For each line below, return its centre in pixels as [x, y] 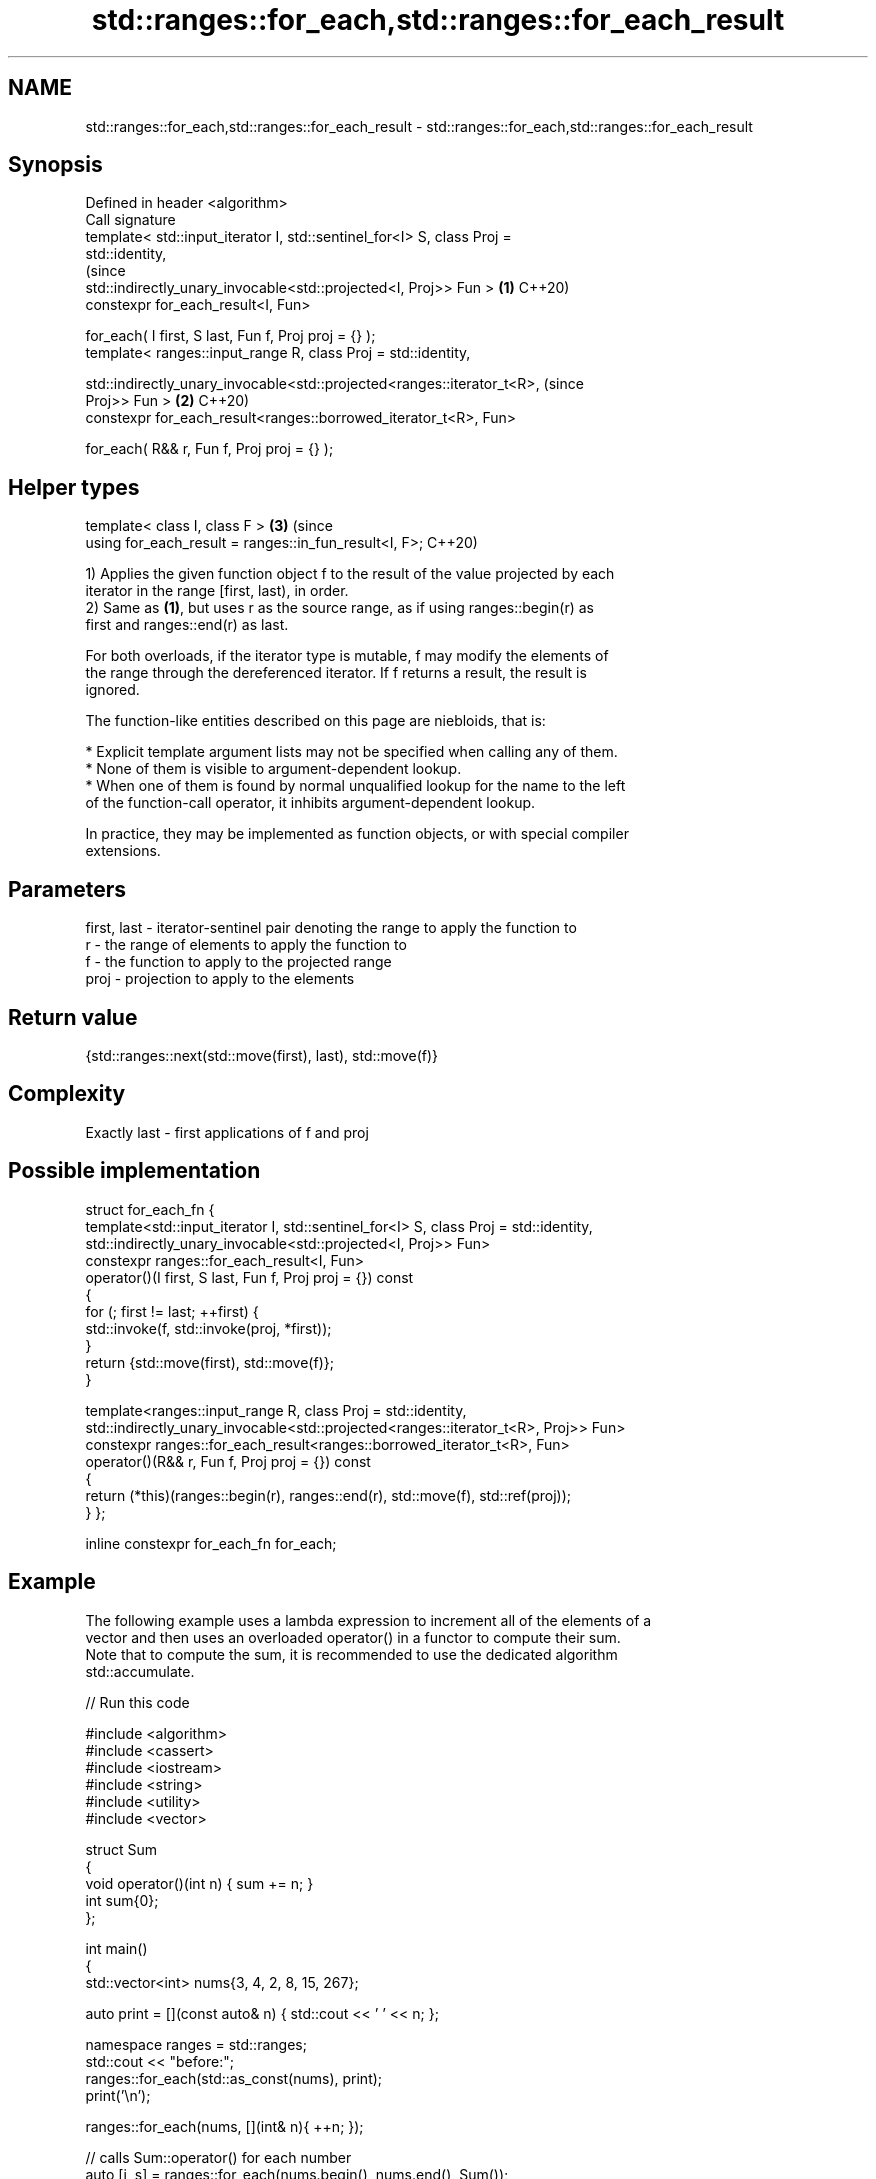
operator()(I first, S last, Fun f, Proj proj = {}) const [249, 1277]
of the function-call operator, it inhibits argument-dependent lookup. [310, 803]
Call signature [130, 220]
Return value [73, 1017]
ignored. [112, 690]
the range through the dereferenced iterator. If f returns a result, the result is [336, 673]
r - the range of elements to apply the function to [246, 945]
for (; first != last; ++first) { [172, 1311]
